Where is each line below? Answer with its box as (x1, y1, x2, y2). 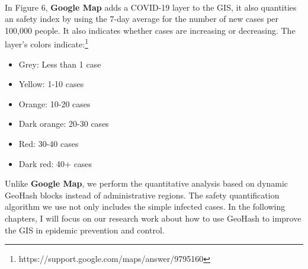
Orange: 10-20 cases (18, 97, 91, 110)
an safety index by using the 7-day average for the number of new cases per (5, 12, 279, 25)
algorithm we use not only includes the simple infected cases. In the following (5, 200, 285, 213)
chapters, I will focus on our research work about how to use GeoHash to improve (5, 212, 301, 224)
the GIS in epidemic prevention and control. (5, 223, 165, 236)
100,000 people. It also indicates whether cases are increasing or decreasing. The (5, 24, 296, 36)
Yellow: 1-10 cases (18, 78, 84, 90)
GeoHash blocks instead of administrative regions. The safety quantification (5, 188, 280, 201)
